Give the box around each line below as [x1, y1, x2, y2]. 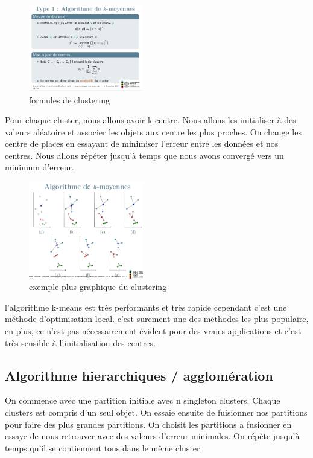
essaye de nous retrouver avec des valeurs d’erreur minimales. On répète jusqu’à [5, 430, 300, 442]
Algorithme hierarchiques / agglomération [5, 366, 273, 384]
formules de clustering [29, 93, 110, 106]
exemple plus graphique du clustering [29, 280, 167, 293]
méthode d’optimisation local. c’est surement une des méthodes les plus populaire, [5, 312, 309, 325]
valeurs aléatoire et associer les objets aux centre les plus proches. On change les [5, 125, 302, 138]
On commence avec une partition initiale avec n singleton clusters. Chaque [5, 394, 280, 407]
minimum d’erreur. [5, 161, 74, 173]
